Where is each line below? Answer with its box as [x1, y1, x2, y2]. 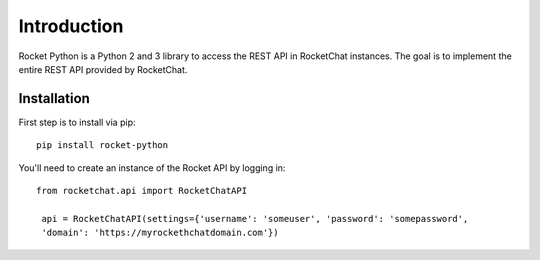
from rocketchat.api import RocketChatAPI [36, 185, 248, 197]
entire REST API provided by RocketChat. [18, 63, 188, 75]
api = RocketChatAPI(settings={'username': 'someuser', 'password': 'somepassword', [41, 213, 469, 224]
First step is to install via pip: [18, 116, 136, 128]
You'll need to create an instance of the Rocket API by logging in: [18, 161, 286, 174]
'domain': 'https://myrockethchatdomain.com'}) [41, 227, 279, 239]
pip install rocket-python [36, 140, 169, 151]
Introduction [18, 15, 124, 37]
